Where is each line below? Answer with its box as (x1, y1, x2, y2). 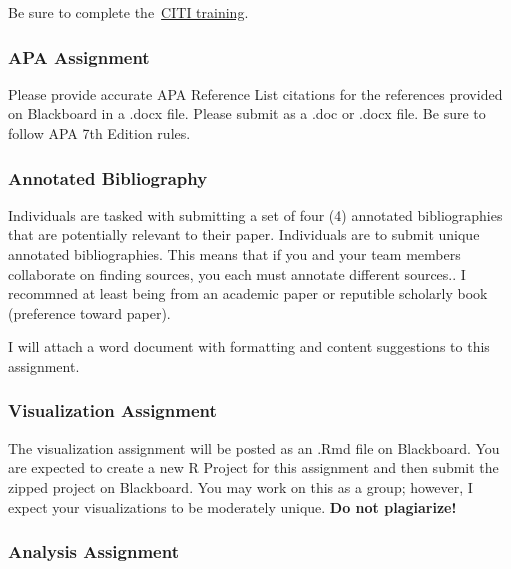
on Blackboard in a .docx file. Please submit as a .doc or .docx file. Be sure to (8, 103, 486, 124)
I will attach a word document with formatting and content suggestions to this (8, 336, 490, 357)
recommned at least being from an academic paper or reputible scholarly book (8, 283, 488, 304)
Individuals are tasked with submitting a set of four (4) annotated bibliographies (8, 204, 503, 225)
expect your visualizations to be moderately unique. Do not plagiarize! (8, 496, 457, 517)
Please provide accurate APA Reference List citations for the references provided (8, 83, 503, 104)
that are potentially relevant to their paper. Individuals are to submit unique (8, 224, 480, 245)
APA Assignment (8, 44, 150, 69)
